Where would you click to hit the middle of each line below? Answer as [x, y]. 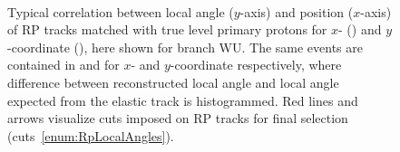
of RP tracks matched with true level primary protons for [167, 29]
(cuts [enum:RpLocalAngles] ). [91, 135]
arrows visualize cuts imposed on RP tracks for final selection [178, 118]
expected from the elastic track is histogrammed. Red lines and [183, 100]
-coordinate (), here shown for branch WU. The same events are [185, 47]
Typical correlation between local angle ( [121, 11]
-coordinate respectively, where [256, 65]
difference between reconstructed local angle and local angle [173, 82]
